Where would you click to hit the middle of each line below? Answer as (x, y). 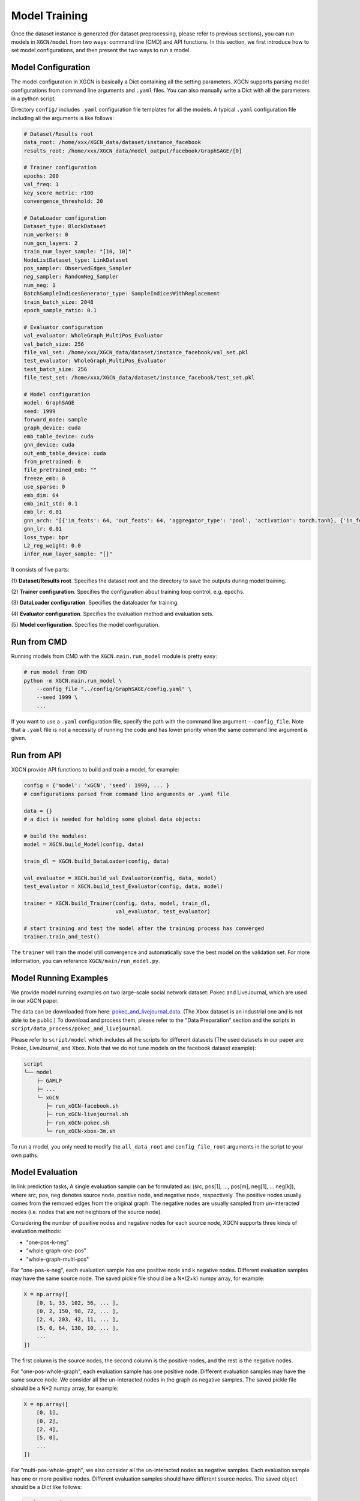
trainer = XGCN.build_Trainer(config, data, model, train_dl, (117, 903)
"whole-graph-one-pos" (56, 1251)
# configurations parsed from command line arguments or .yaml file (127, 794)
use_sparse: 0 (44, 487)
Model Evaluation (44, 1172)
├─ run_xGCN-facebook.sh (82, 1106)
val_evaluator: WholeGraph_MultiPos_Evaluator (93, 336)
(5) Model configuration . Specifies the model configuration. (85, 625)
